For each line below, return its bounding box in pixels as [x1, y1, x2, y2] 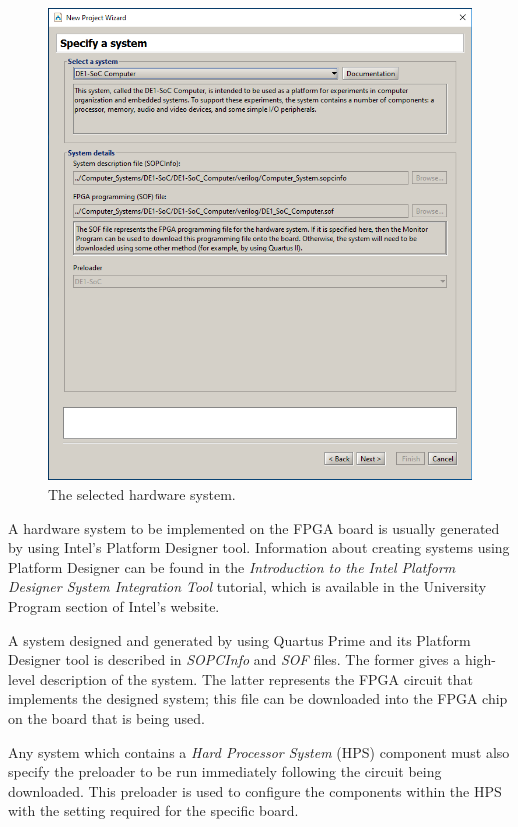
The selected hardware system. [48, 484, 236, 504]
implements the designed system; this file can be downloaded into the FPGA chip [8, 688, 508, 709]
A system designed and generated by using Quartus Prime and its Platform [8, 629, 471, 650]
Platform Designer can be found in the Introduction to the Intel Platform [8, 556, 456, 577]
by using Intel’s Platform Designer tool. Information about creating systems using [8, 537, 510, 558]
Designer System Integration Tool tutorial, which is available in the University [8, 576, 487, 597]
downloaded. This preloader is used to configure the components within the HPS [8, 780, 502, 801]
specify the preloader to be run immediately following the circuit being [8, 761, 442, 782]
